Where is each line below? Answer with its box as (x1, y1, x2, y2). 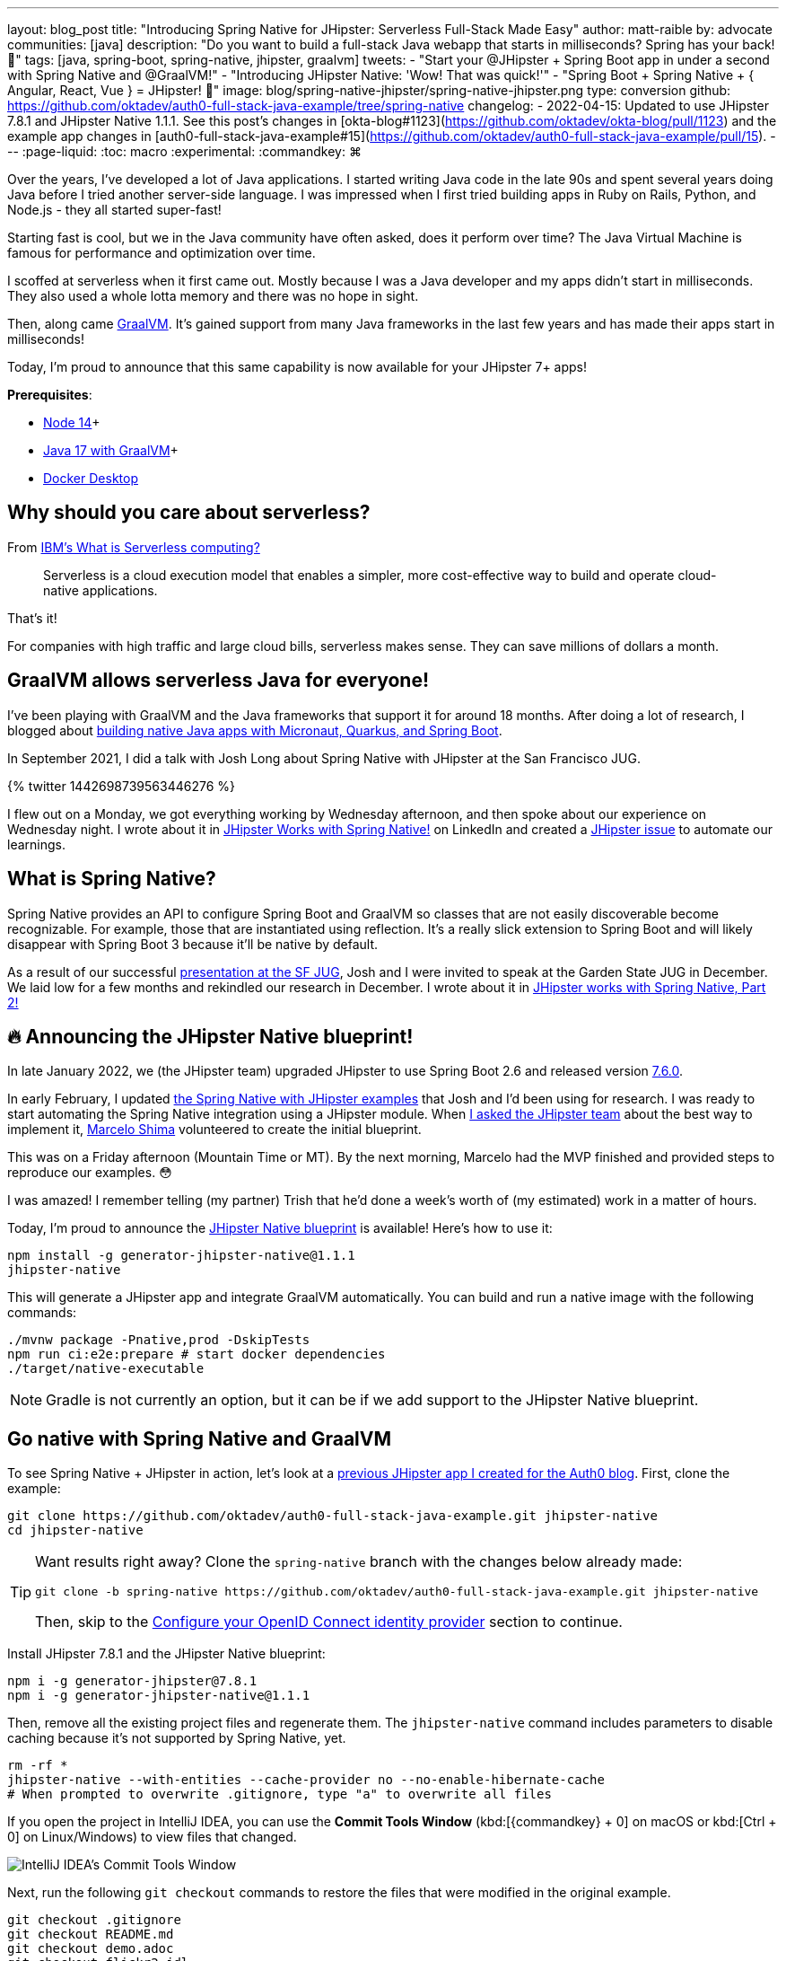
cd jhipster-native (7, 1523, 144, 1538)
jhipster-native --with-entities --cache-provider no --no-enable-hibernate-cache (7, 1772, 605, 1788)
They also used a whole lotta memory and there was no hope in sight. (7, 288, 419, 303)
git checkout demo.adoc (7, 1941, 174, 1957)
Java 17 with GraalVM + (43, 443, 179, 458)
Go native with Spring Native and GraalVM (7, 1427, 392, 1450)
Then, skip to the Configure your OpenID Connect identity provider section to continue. (35, 1613, 623, 1631)
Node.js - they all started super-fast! (7, 202, 222, 217)
